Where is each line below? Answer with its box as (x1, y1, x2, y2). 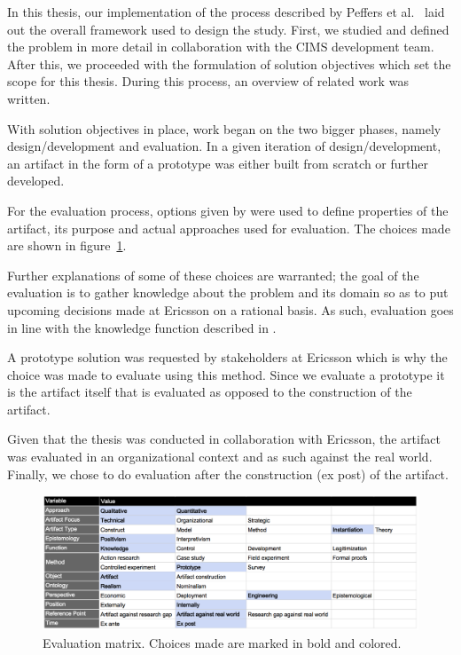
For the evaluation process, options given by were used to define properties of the (7, 201, 449, 219)
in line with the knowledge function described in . (7, 318, 277, 336)
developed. (7, 171, 65, 190)
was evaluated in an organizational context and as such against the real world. (7, 447, 433, 466)
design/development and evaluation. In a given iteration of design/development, (7, 137, 441, 155)
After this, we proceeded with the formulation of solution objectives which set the (7, 54, 451, 73)
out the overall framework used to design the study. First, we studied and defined (7, 20, 449, 38)
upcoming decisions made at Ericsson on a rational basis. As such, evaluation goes (7, 300, 454, 319)
